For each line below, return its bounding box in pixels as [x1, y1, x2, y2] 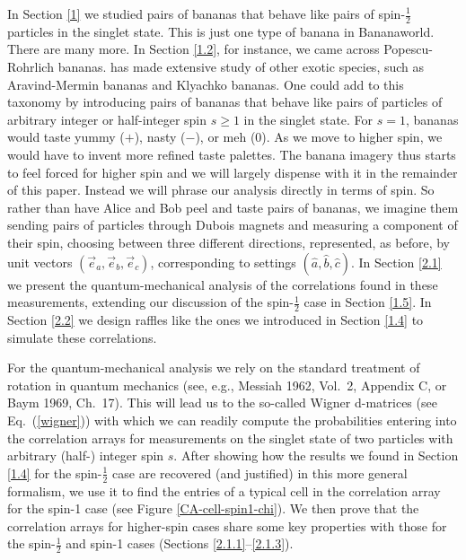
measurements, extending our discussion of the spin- [7, 293, 295, 311]
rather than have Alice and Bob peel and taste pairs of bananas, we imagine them [7, 197, 459, 216]
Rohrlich [7, 57, 54, 76]
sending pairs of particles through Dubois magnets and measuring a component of [7, 215, 458, 234]
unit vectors [7, 252, 73, 271]
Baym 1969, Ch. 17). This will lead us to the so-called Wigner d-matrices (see [7, 393, 437, 412]
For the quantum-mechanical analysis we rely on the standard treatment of [7, 358, 420, 377]
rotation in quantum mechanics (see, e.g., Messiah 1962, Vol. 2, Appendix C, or [7, 375, 447, 394]
